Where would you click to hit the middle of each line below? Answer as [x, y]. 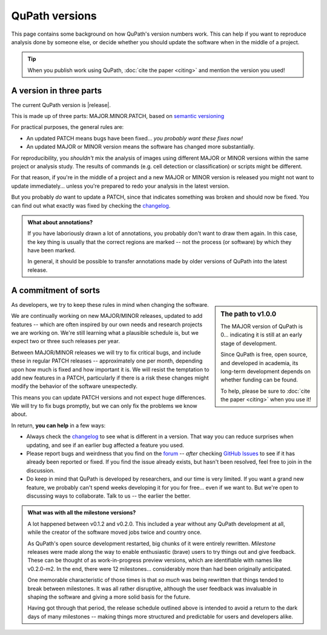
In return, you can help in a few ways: [58, 425]
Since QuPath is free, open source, [264, 355]
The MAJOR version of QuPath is [262, 326]
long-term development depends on [266, 371]
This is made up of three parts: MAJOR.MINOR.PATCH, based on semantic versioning [118, 116]
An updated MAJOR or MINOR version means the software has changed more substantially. [140, 147]
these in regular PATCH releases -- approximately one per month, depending [107, 361]
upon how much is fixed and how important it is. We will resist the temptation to [110, 369]
